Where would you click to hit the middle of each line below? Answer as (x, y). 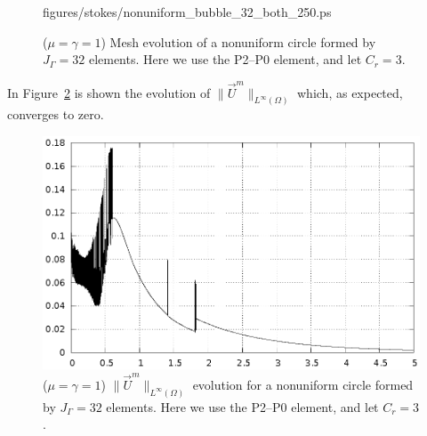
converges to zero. (56, 114)
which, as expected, (350, 92)
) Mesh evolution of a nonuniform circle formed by (238, 41)
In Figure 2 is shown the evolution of (109, 92)
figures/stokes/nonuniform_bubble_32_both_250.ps (187, 12)
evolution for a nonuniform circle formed (303, 384)
